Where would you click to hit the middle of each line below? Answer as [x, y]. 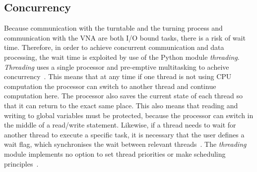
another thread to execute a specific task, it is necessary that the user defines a [124, 134]
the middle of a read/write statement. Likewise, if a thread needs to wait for [120, 125]
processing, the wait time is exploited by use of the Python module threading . [122, 57]
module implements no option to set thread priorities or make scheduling [115, 153]
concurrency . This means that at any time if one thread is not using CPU [118, 76]
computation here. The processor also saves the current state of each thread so [123, 96]
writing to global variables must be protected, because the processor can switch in [129, 115]
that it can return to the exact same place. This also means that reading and [121, 105]
